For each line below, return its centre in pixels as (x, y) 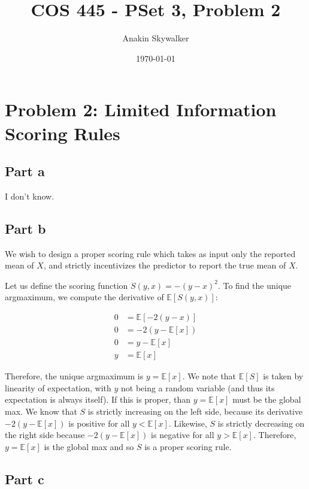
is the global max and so (89, 446)
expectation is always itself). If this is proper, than (98, 399)
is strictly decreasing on (261, 423)
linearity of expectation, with (58, 387)
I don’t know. (30, 196)
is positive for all (99, 423)
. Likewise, (188, 423)
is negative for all (183, 435)
